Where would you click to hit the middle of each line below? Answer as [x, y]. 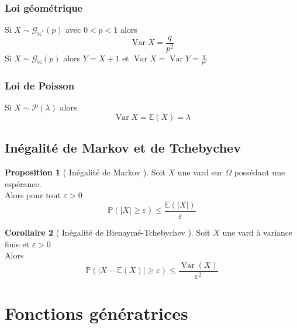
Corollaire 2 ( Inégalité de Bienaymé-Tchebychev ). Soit [108, 232]
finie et [17, 244]
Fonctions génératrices [96, 313]
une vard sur [200, 172]
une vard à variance [258, 232]
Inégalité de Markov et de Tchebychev [123, 148]
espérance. [23, 183]
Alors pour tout [33, 195]
